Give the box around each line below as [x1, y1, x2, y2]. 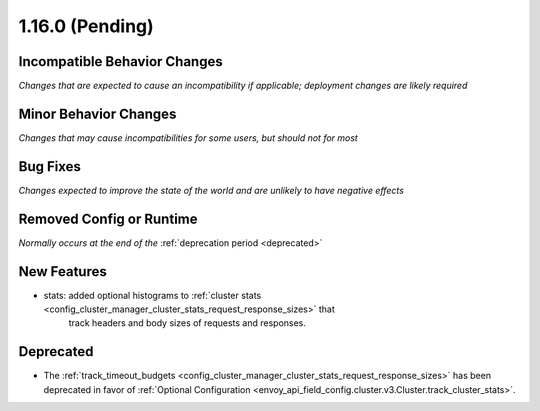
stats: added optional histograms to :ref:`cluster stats [43, 289, 262, 301]
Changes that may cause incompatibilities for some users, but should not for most [18, 131, 359, 144]
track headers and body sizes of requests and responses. [68, 317, 307, 329]
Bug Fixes [18, 158, 82, 175]
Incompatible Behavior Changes [18, 53, 224, 70]
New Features [18, 263, 107, 280]
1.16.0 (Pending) [18, 15, 154, 37]
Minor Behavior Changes [18, 105, 177, 122]
